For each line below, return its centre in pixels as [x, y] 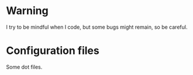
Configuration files [53, 51]
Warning [27, 11]
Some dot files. [24, 67]
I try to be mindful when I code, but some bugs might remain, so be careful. [97, 27]
